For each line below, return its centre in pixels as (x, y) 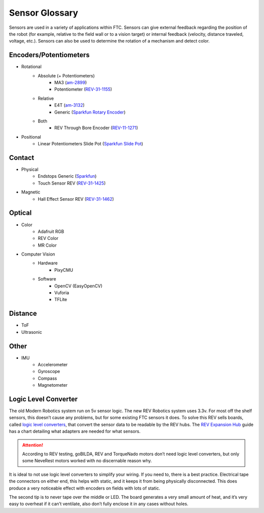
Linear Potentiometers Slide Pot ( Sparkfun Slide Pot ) (91, 144)
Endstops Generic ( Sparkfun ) (67, 176)
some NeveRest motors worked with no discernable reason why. (87, 461)
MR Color (47, 245)
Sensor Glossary (44, 13)
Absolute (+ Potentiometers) (66, 75)
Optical (20, 213)
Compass (47, 378)
